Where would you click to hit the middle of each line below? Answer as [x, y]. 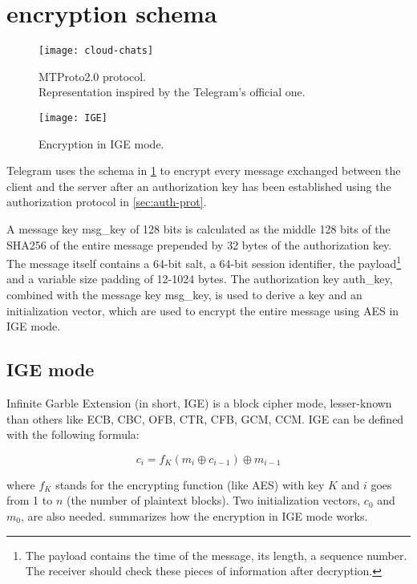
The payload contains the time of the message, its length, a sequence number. [216, 555]
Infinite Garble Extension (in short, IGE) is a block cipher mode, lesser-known [199, 403]
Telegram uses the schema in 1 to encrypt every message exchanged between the [204, 170]
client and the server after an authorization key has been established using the [199, 186]
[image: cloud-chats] [96, 51]
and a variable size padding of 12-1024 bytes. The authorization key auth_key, [200, 279]
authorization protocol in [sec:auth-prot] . [107, 202]
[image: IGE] [73, 118]
